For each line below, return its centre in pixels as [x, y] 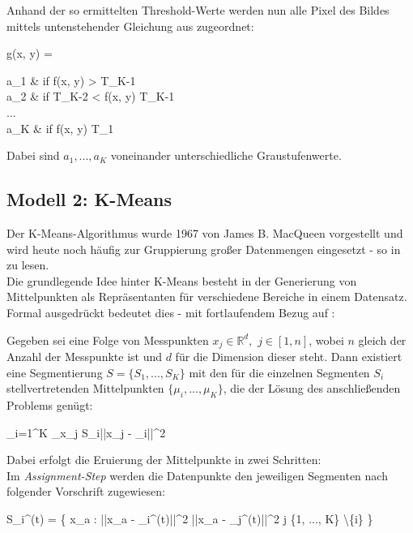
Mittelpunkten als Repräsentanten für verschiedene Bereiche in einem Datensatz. [207, 297]
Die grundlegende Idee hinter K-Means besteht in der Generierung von [182, 280]
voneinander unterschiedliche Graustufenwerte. [226, 155]
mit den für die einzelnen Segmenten [279, 372]
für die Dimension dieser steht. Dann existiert [289, 356]
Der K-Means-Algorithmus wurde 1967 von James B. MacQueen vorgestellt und [205, 232]
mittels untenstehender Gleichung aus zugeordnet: [130, 26]
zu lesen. [28, 265]
